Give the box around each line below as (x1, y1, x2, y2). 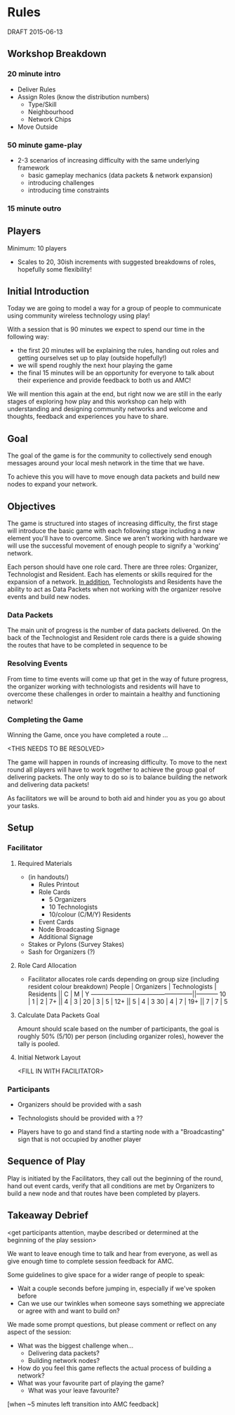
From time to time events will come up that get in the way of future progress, (7, 674, 229, 683)
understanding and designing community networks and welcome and (7, 405, 208, 413)
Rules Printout (38, 880, 79, 888)
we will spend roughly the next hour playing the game (17, 361, 173, 370)
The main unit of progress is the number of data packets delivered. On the (7, 626, 222, 634)
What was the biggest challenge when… (17, 1341, 134, 1350)
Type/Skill (27, 100, 58, 108)
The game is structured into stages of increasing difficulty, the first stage (7, 519, 218, 528)
